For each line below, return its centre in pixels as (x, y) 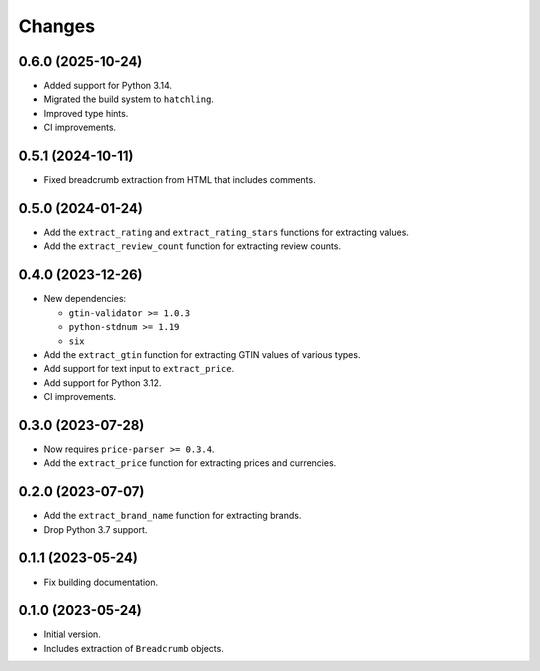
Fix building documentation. (101, 582)
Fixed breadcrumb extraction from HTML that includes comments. (179, 180)
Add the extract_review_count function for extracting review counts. (192, 246)
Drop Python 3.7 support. (95, 529)
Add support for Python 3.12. (102, 382)
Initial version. (72, 634)
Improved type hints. (86, 113)
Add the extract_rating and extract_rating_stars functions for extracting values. (226, 232)
